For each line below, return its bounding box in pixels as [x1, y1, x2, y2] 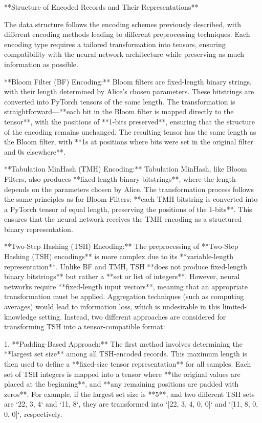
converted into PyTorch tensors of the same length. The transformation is [4, 96, 235, 107]
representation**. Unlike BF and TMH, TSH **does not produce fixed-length [4, 261, 248, 271]
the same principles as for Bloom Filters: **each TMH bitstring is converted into [4, 194, 258, 204]
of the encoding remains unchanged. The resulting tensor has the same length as [4, 126, 256, 137]
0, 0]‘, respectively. [4, 408, 62, 419]
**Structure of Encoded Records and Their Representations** [4, 2, 199, 12]
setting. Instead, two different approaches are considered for [38, 311, 226, 322]
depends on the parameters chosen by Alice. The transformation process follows [4, 183, 254, 194]
